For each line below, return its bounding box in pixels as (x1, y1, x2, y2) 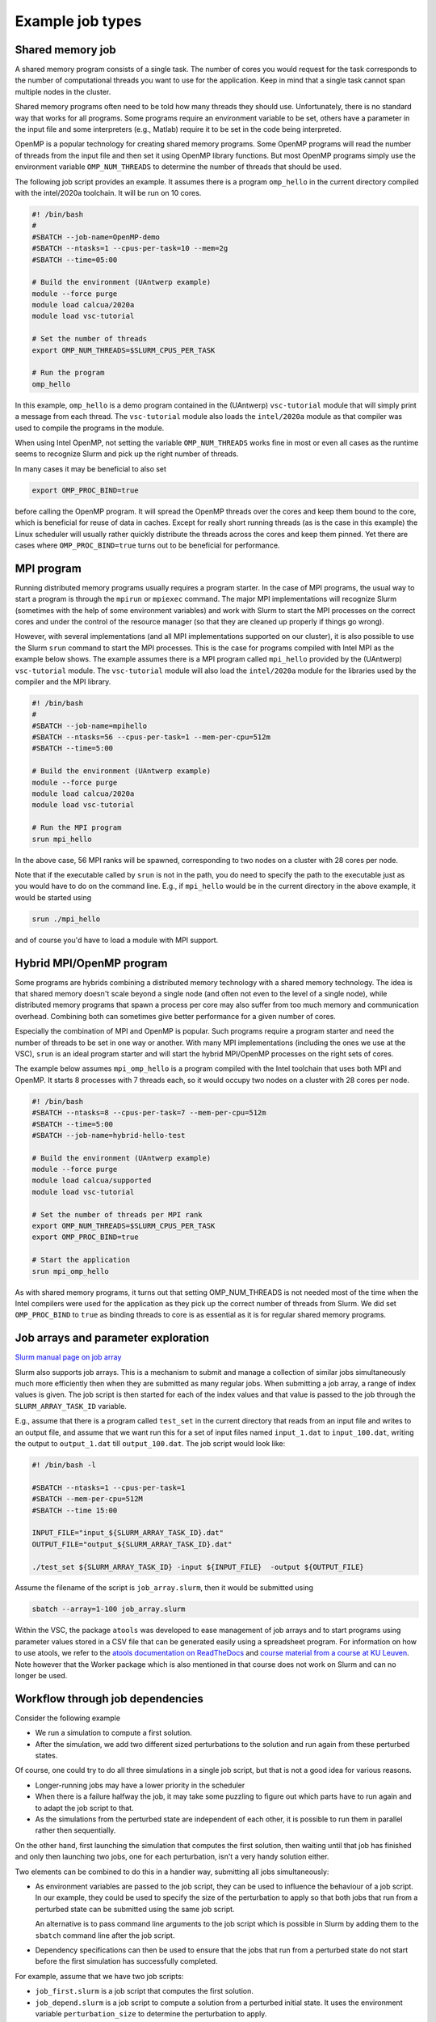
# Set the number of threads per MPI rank (31, 1210, 203, 1219)
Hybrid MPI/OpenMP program (15, 956, 168, 970)
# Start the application (31, 1255, 131, 1265)
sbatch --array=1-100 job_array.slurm (31, 1605, 186, 1614)
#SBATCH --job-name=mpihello (31, 721, 148, 730)
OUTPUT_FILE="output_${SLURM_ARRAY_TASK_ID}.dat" (31, 1539, 233, 1549)
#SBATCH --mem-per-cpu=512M (31, 1495, 143, 1504)
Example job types (15, 12, 142, 30)
